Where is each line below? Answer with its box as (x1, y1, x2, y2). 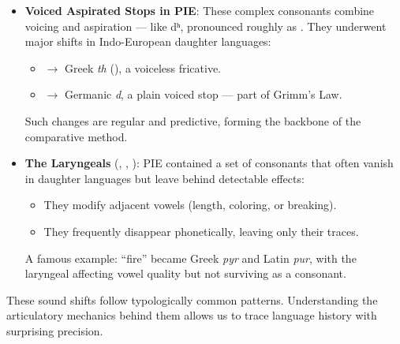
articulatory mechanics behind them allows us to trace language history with (6, 307, 377, 323)
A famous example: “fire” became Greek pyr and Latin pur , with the (24, 249, 357, 266)
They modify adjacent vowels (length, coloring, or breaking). (43, 196, 337, 213)
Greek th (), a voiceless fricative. (64, 59, 222, 76)
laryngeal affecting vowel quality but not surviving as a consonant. (24, 265, 346, 282)
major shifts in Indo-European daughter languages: (24, 33, 271, 50)
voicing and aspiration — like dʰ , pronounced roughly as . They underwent (24, 17, 387, 34)
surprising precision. (6, 322, 103, 338)
